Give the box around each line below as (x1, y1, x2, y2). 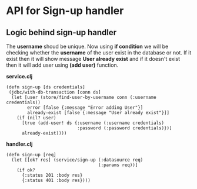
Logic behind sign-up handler (6, 28, 117, 37)
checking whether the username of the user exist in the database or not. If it (6, 49, 192, 56)
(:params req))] (98, 162, 138, 168)
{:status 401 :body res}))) (21, 177, 91, 183)
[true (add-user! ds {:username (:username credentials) (21, 120, 165, 126)
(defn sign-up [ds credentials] (6, 84, 85, 90)
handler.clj (6, 140, 33, 147)
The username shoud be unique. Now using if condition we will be (6, 43, 169, 50)
